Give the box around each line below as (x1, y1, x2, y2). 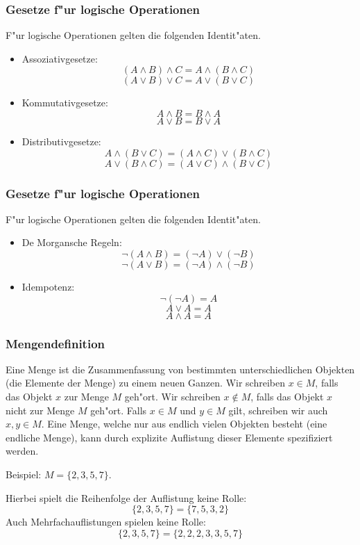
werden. (6, 444, 39, 458)
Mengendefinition (6, 334, 105, 352)
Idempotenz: (22, 279, 75, 293)
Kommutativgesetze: (22, 95, 108, 110)
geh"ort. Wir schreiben (124, 389, 221, 403)
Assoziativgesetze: (22, 51, 98, 65)
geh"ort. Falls (90, 402, 147, 417)
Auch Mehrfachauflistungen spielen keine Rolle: (6, 514, 206, 529)
